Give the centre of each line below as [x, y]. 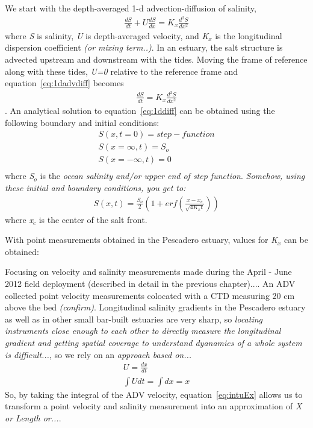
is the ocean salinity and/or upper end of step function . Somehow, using [172, 176]
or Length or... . [33, 417]
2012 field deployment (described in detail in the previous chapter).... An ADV [150, 283]
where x [19, 219]
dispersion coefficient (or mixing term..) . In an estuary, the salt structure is [144, 47]
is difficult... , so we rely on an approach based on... [98, 354]
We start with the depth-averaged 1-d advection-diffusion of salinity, [131, 8]
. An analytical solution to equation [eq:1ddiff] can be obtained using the [140, 111]
